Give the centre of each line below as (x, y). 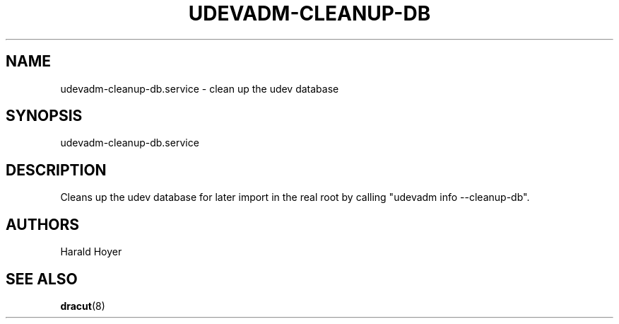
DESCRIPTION (56, 170)
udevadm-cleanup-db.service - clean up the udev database (200, 88)
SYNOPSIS (44, 116)
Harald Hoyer (91, 252)
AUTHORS (43, 224)
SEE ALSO (42, 279)
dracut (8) (83, 306)
